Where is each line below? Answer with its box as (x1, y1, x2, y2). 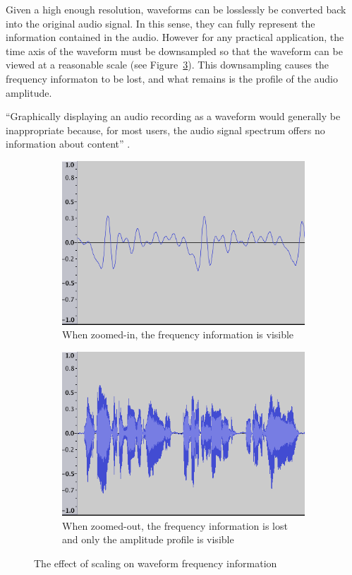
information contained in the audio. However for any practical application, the (6, 30, 344, 45)
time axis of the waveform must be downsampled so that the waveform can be (6, 43, 343, 58)
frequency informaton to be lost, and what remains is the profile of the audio (6, 71, 338, 85)
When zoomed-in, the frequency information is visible (62, 327, 294, 342)
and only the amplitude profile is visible (62, 532, 234, 547)
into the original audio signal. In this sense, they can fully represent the (6, 16, 315, 30)
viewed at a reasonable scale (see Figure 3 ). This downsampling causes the (6, 57, 329, 72)
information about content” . (6, 136, 131, 151)
